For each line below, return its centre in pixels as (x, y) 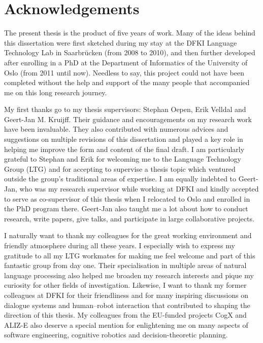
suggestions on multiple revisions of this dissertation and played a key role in (124, 139)
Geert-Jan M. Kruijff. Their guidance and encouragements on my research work (128, 119)
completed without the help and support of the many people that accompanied (127, 82)
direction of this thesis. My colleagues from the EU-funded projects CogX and (125, 315)
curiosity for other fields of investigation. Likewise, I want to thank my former (125, 285)
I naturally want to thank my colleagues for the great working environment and (128, 235)
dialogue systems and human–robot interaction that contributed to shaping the (127, 305)
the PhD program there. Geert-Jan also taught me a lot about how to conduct (126, 208)
